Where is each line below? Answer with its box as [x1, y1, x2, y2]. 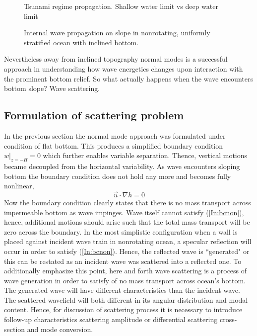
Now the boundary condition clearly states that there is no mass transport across [4, 197, 251, 207]
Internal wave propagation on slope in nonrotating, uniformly [24, 27, 210, 38]
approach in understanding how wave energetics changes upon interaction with [4, 63, 243, 74]
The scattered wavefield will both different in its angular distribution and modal [4, 294, 248, 305]
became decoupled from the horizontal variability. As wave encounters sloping [4, 161, 240, 171]
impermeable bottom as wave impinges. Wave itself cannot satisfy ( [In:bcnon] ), [4, 207, 244, 217]
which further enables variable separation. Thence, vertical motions [43, 150, 248, 161]
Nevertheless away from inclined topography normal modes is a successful [4, 54, 228, 64]
